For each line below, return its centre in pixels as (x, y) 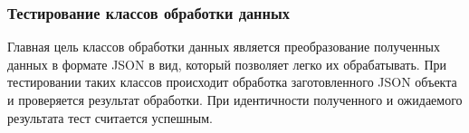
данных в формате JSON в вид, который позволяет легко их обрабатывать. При (227, 64)
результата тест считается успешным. (110, 117)
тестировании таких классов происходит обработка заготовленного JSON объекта (232, 82)
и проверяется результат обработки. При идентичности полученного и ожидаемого (235, 100)
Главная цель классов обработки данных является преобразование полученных (224, 47)
